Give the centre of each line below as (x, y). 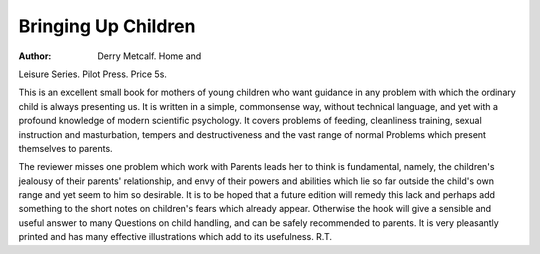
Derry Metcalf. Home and (149, 56)
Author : (35, 56)
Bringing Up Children (107, 26)
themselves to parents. (66, 148)
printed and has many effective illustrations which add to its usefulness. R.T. (175, 237)
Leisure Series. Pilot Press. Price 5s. (92, 74)
